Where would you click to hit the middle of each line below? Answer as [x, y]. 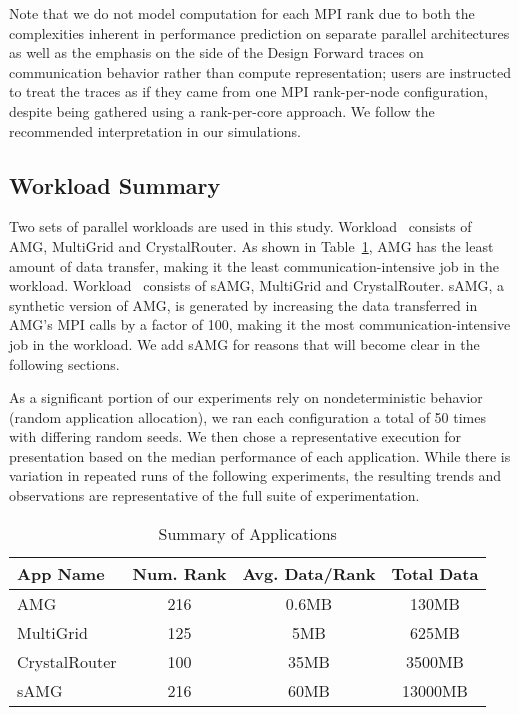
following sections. [64, 363]
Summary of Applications [247, 533]
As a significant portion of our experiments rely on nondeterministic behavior [246, 397]
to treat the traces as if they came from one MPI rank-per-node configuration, [248, 91]
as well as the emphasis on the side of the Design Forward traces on [216, 52]
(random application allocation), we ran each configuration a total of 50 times [247, 416]
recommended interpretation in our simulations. [155, 130]
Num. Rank [179, 573]
